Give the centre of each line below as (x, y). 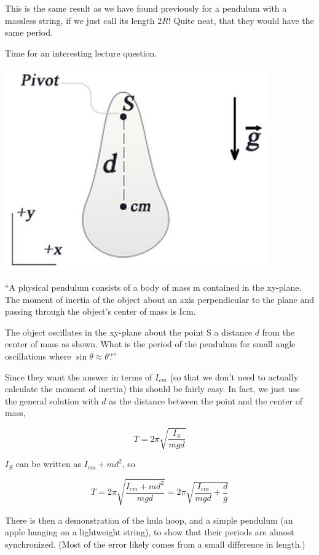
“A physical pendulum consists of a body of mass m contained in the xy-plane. (153, 287)
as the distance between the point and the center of (206, 400)
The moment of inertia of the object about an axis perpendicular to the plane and (160, 299)
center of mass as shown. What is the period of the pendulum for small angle (150, 344)
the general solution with (52, 400)
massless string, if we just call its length (80, 20)
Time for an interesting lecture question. (81, 53)
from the (278, 332)
